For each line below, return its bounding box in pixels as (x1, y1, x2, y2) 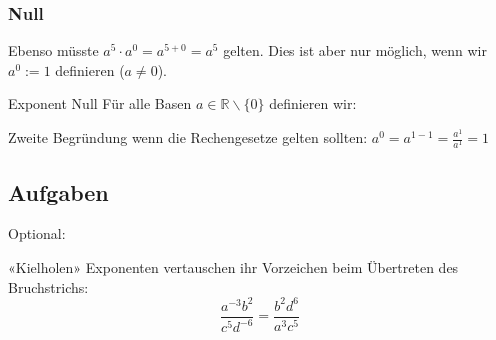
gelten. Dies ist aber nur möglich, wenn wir (223, 40, 487, 61)
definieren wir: (269, 93, 357, 114)
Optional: (8, 223, 66, 244)
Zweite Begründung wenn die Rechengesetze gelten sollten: (8, 127, 368, 147)
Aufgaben (8, 176, 109, 207)
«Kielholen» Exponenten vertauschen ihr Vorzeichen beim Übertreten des (8, 256, 459, 277)
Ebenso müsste (8, 40, 99, 61)
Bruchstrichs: (8, 276, 89, 297)
